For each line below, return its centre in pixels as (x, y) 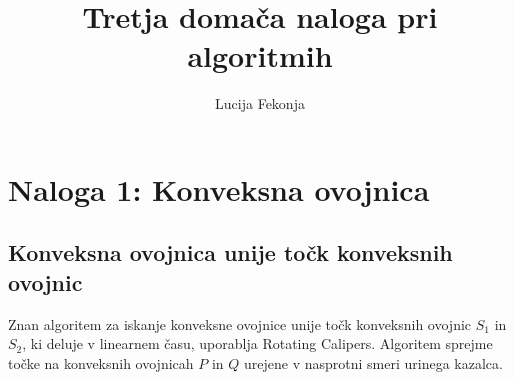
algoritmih (260, 55)
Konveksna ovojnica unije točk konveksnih (230, 252)
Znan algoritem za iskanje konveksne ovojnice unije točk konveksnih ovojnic (240, 323)
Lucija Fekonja (260, 103)
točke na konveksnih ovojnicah (101, 362)
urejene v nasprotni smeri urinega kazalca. (373, 362)
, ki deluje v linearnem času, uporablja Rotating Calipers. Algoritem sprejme (257, 343)
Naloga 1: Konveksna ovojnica (219, 188)
